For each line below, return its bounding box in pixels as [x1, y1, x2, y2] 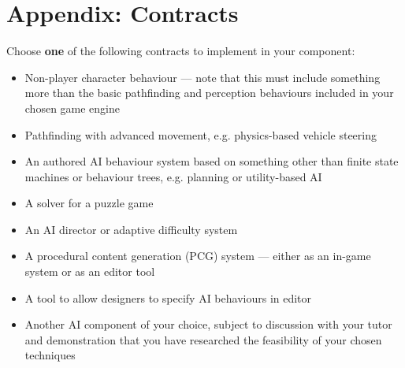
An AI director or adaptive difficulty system [24, 221, 238, 237]
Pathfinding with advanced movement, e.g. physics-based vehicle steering [24, 126, 377, 143]
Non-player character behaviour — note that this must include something [24, 69, 381, 85]
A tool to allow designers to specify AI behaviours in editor [24, 289, 312, 306]
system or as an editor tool [24, 263, 155, 280]
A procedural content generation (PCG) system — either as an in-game [24, 247, 371, 264]
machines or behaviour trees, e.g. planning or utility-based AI [24, 168, 322, 184]
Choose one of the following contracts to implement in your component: [6, 43, 355, 59]
